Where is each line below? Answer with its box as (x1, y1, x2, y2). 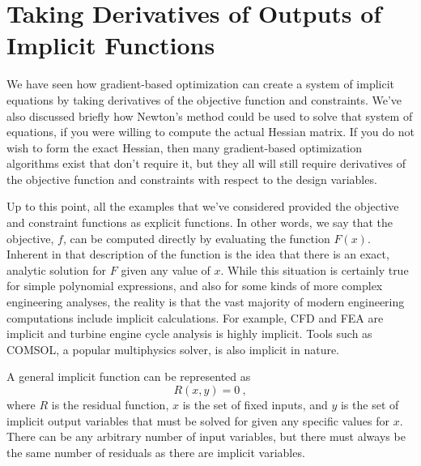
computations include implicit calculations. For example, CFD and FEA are (6, 309, 384, 326)
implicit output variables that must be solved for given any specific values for (6, 412, 390, 429)
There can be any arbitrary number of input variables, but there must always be (6, 428, 406, 445)
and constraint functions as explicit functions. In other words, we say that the (6, 214, 393, 231)
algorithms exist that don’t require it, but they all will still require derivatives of (6, 155, 406, 172)
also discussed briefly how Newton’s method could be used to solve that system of (6, 107, 413, 124)
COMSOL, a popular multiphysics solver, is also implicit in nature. (6, 340, 340, 357)
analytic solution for (6, 261, 107, 278)
